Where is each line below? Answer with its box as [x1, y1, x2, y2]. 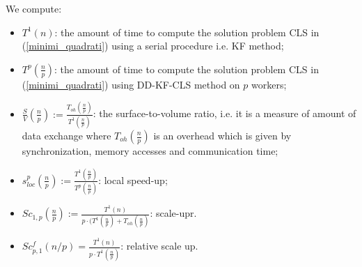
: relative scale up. [120, 238, 198, 253]
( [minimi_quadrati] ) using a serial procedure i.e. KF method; [22, 38, 284, 53]
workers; [251, 77, 287, 91]
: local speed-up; [98, 172, 168, 187]
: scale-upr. [150, 206, 197, 220]
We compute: [6, 1, 62, 15]
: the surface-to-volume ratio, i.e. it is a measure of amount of [93, 106, 356, 121]
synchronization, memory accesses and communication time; [22, 144, 278, 158]
